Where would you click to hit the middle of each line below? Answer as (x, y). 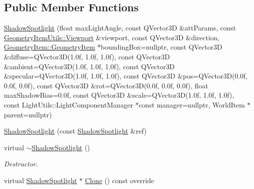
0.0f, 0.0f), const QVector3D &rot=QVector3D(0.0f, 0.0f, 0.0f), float (106, 85)
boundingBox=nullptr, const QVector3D (162, 47)
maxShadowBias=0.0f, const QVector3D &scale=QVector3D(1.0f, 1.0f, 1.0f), (119, 95)
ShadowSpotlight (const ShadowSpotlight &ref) (75, 131)
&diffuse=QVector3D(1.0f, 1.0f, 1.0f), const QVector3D (87, 56)
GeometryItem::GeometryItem (50, 47)
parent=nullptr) (28, 114)
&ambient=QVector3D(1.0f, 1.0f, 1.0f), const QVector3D (89, 66)
